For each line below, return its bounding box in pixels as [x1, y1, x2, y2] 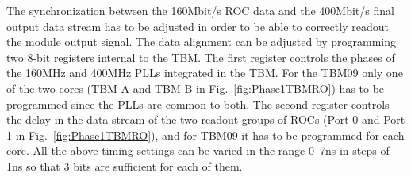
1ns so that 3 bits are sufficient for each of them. [6, 157, 243, 174]
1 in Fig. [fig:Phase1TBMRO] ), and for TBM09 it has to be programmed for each [6, 126, 405, 143]
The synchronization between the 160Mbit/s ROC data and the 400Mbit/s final [6, 2, 394, 18]
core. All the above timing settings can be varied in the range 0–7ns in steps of [6, 142, 390, 159]
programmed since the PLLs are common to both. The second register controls [6, 95, 390, 112]
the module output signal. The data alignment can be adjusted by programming [6, 33, 397, 50]
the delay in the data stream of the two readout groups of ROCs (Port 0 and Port [6, 111, 405, 128]
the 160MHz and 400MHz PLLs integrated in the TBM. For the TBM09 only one [6, 64, 403, 81]
